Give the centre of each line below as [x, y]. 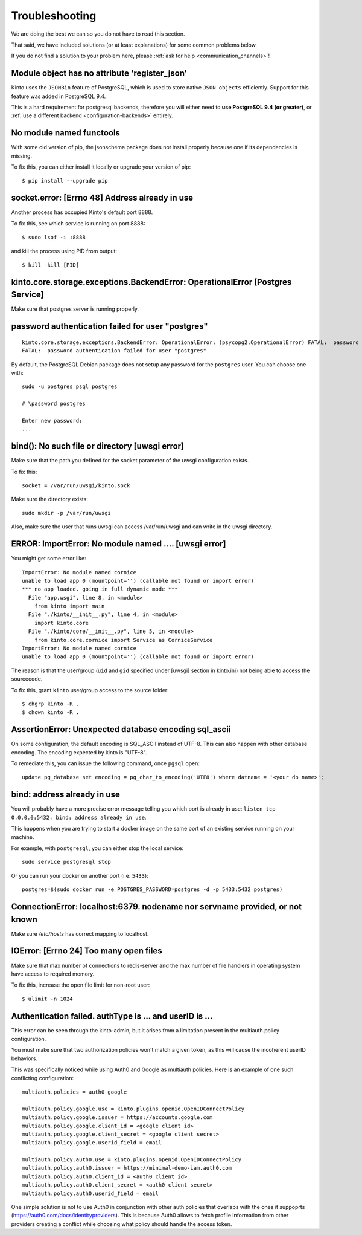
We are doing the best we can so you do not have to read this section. [98, 34]
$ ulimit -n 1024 [47, 999]
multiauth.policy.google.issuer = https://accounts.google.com [117, 1117]
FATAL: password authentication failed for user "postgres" [114, 351]
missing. [22, 156]
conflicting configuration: [43, 1078]
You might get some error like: [49, 559]
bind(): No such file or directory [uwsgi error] [97, 446]
